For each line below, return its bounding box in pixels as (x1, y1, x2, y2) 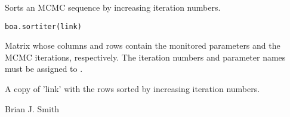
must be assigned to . (5, 62, 83, 75)
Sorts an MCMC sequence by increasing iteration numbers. (5, 1, 221, 13)
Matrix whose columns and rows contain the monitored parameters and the (5, 39, 280, 52)
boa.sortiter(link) (5, 22, 82, 31)
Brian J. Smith (5, 102, 60, 115)
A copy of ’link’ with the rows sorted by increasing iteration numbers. (5, 83, 260, 95)
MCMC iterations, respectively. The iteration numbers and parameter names (5, 50, 286, 63)
